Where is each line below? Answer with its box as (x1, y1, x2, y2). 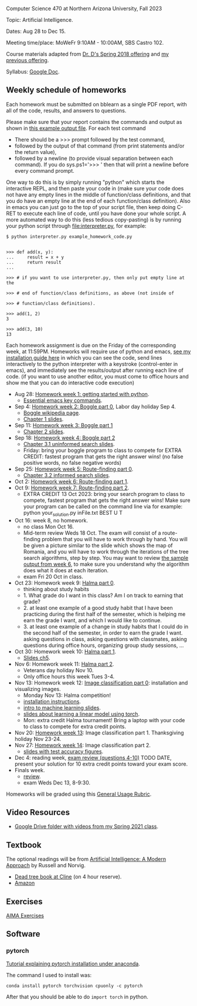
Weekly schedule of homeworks (6, 85, 127, 95)
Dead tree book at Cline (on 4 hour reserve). (14, 873, 122, 880)
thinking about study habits (23, 585, 90, 592)
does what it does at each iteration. (23, 566, 109, 574)
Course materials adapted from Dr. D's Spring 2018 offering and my (6, 51, 169, 58)
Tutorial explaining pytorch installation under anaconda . (6, 960, 141, 967)
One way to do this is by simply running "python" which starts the (6, 179, 165, 186)
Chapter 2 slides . (23, 428, 65, 435)
